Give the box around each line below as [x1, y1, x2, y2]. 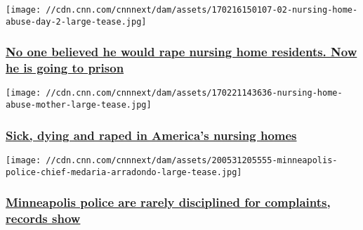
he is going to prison [6, 59, 124, 77]
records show [6, 210, 81, 227]
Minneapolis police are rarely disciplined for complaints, [6, 193, 331, 211]
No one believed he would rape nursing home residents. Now [6, 43, 357, 60]
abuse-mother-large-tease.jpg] [6, 100, 152, 110]
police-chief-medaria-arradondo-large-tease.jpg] [6, 167, 242, 177]
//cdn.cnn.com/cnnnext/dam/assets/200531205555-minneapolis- [46, 155, 338, 165]
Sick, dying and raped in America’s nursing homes [6, 126, 297, 143]
